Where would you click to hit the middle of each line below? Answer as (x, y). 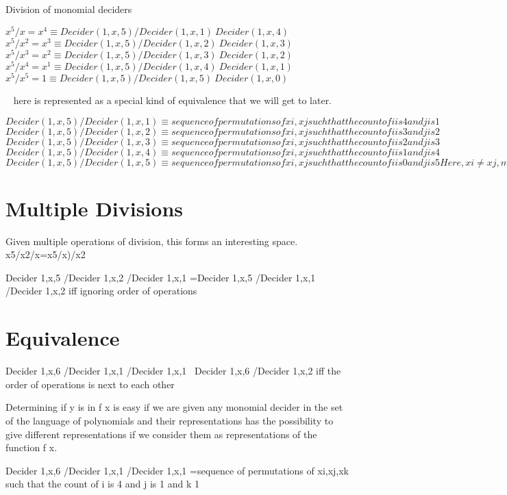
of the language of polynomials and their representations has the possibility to (170, 420)
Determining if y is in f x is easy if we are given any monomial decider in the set (174, 407)
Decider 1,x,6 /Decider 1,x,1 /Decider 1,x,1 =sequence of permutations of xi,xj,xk (177, 470)
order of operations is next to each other (90, 384)
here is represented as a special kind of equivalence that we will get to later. (173, 100)
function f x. (32, 447)
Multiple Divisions (95, 208)
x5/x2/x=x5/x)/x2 (46, 254)
